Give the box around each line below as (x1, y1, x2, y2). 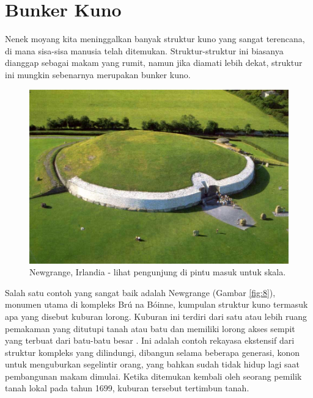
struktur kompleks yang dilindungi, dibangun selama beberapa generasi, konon (5, 346, 300, 358)
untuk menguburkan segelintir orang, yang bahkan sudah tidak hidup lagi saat (5, 358, 300, 371)
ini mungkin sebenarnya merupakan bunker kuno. (5, 68, 191, 81)
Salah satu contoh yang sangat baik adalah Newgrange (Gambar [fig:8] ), (5, 286, 276, 298)
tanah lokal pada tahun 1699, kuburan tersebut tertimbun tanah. (5, 382, 249, 394)
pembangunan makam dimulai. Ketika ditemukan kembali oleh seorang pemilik (5, 369, 302, 382)
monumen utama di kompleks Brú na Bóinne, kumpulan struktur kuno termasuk (5, 298, 308, 311)
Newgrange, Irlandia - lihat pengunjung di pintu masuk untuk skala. (29, 266, 286, 278)
